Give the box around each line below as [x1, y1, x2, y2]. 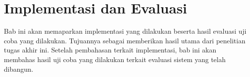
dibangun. [4, 64, 33, 74]
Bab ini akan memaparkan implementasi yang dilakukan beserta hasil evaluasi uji [4, 26, 247, 36]
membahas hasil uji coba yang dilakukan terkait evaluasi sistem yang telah [4, 54, 226, 64]
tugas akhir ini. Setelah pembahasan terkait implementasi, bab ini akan [4, 45, 217, 55]
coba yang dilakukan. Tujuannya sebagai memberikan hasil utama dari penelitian [4, 35, 246, 45]
